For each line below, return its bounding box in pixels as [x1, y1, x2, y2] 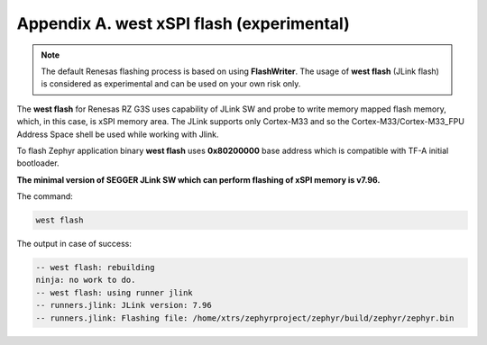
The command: [16, 191, 74, 202]
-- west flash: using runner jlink [35, 287, 193, 297]
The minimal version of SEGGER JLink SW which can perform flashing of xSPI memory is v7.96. [16, 174, 381, 185]
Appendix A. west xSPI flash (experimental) [16, 14, 351, 33]
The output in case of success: [16, 239, 133, 250]
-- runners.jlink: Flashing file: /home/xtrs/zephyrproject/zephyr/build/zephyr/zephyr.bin [35, 313, 455, 323]
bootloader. [16, 158, 60, 168]
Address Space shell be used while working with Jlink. [16, 129, 219, 140]
